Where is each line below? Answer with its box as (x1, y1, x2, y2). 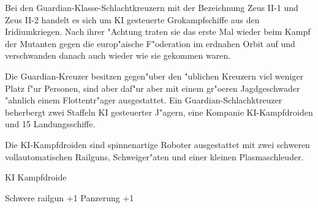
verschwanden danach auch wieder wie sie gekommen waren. (5, 49, 231, 62)
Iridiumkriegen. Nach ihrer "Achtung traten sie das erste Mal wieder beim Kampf (5, 25, 311, 38)
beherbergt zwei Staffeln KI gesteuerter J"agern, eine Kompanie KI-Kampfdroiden (5, 105, 313, 118)
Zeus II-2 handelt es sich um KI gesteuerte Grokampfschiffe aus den (5, 13, 260, 26)
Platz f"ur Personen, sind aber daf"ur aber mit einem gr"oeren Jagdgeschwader (5, 81, 300, 94)
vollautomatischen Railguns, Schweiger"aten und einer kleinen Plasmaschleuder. (5, 150, 304, 163)
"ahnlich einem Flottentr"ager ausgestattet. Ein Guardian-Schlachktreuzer (5, 94, 282, 106)
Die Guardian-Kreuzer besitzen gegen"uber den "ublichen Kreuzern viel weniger (5, 69, 304, 82)
